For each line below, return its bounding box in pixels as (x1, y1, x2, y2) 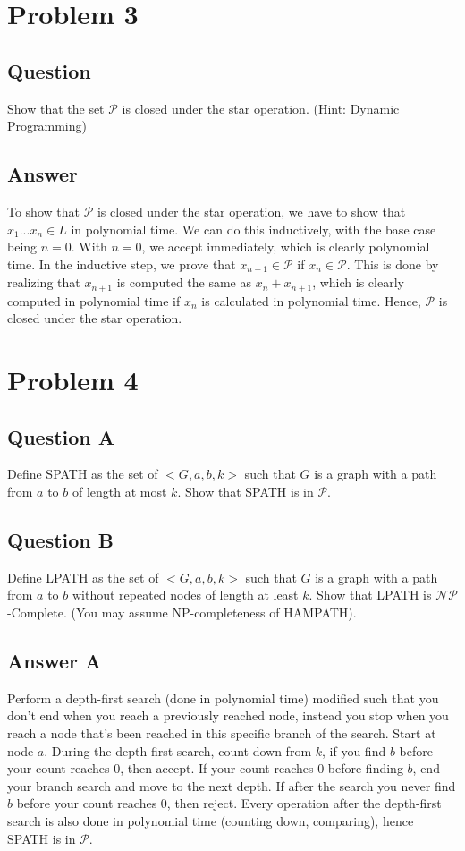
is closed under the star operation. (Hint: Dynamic (122, 98, 400, 117)
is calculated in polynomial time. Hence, (201, 291, 421, 310)
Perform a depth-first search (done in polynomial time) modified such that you (7, 688, 439, 707)
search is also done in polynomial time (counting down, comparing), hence (7, 811, 414, 830)
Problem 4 (7, 362, 139, 398)
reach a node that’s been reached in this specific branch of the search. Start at (7, 723, 436, 742)
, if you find (322, 741, 386, 760)
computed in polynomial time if (7, 291, 181, 310)
